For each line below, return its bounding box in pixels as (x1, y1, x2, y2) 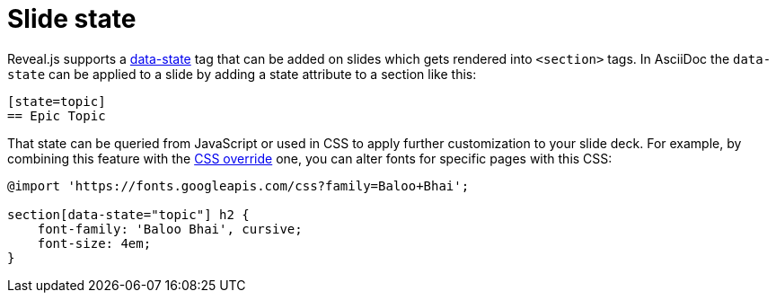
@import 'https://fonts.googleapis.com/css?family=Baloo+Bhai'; (7, 178, 470, 193)
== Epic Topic (7, 108, 106, 123)
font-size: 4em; (37, 235, 152, 251)
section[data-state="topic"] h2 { (7, 207, 250, 222)
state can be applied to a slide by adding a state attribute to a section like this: (7, 66, 477, 82)
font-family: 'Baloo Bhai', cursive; (37, 221, 303, 236)
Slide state (7, 4, 137, 34)
